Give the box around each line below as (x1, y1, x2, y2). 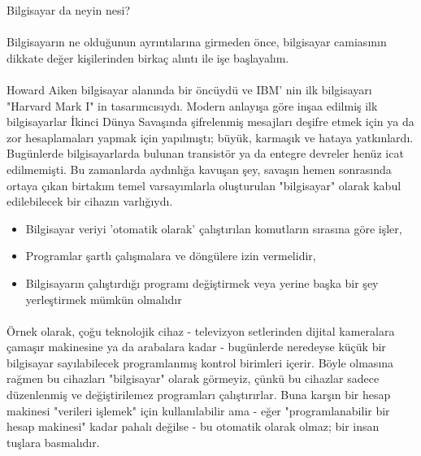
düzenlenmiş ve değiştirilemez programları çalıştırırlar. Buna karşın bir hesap (7, 386, 391, 403)
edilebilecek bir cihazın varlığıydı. (7, 193, 173, 210)
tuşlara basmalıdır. (7, 433, 100, 450)
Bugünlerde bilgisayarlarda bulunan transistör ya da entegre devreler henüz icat (7, 145, 404, 162)
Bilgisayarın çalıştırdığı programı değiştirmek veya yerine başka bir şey (25, 274, 379, 291)
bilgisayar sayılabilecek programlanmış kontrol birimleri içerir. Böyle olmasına (7, 354, 394, 371)
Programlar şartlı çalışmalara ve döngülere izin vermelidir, (25, 247, 316, 264)
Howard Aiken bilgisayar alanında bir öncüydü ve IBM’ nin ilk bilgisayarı (7, 80, 372, 98)
